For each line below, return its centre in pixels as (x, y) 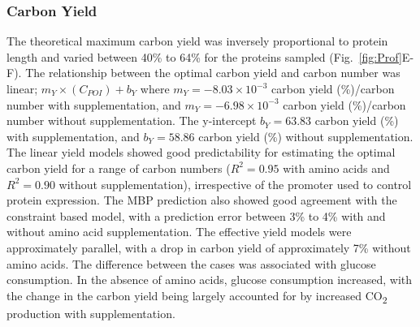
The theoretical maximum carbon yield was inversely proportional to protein (197, 41)
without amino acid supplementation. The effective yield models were (179, 232)
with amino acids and (336, 168)
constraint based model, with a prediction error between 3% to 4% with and (196, 215)
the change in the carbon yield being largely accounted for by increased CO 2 (197, 296)
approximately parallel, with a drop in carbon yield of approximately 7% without (209, 247)
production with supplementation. (91, 313)
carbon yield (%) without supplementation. (306, 136)
